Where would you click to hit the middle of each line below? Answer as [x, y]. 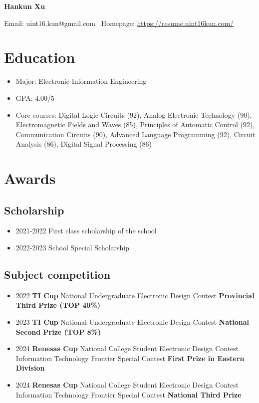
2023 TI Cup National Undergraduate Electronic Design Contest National [132, 322]
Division [30, 368]
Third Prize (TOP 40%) [58, 305]
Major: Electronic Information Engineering [81, 81]
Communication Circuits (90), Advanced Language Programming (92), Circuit [135, 134]
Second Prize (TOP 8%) [58, 331]
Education [40, 57]
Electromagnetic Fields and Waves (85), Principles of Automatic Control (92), [135, 124]
